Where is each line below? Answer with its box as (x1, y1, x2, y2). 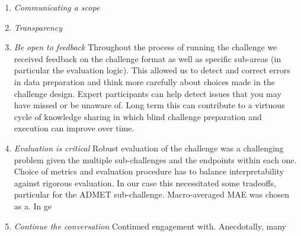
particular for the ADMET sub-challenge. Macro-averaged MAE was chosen (14, 188, 289, 201)
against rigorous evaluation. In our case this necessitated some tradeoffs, (14, 176, 276, 189)
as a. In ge (14, 199, 52, 212)
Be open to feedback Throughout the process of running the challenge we (14, 41, 277, 53)
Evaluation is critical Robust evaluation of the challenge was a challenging (14, 141, 284, 154)
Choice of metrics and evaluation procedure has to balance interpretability (14, 165, 284, 177)
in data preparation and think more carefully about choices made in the (14, 75, 275, 88)
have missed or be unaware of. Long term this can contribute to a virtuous (14, 99, 285, 111)
